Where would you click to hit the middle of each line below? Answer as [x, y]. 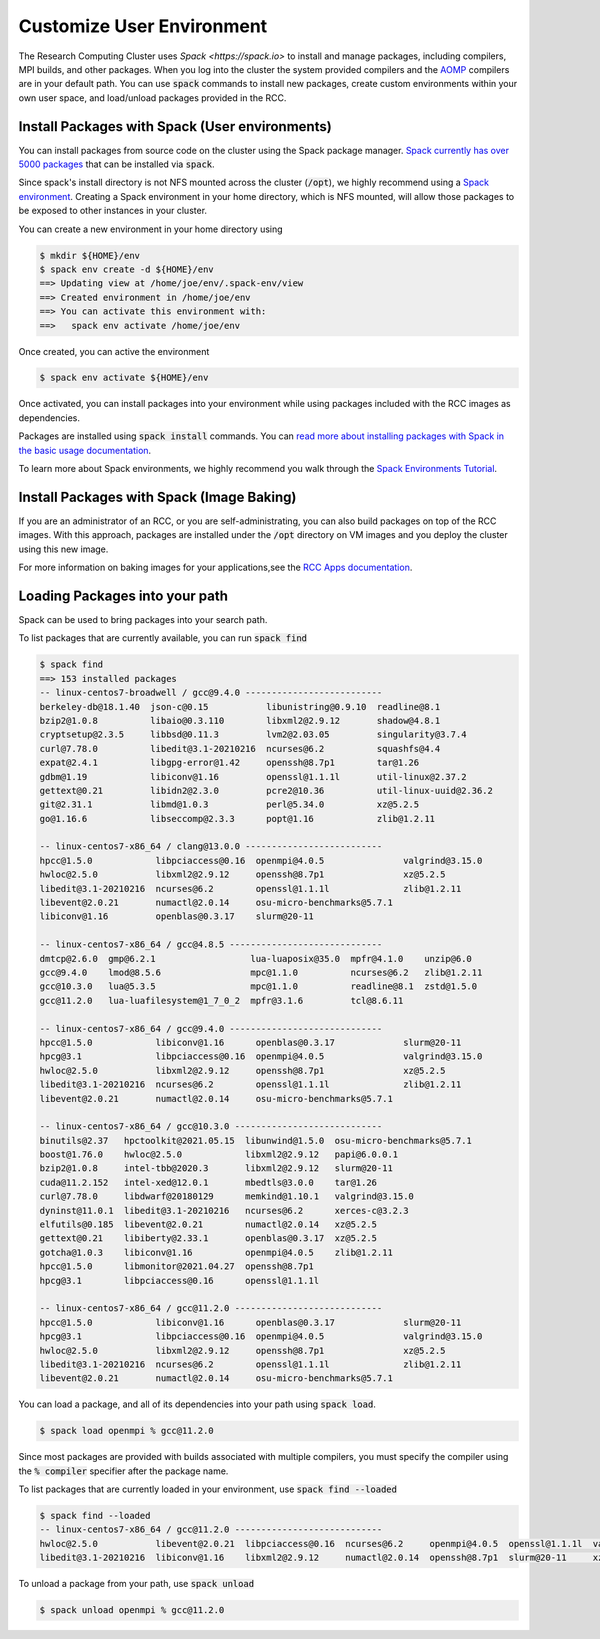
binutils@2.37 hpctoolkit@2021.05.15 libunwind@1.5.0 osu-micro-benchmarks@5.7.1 [255, 1140]
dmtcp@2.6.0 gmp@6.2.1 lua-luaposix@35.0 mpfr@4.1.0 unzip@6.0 [255, 958]
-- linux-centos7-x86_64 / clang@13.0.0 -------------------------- [211, 846]
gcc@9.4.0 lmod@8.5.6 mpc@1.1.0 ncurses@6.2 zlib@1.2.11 [261, 972]
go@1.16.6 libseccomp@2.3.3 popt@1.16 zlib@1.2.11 [237, 818]
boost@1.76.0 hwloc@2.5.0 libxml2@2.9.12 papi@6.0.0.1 [219, 1154]
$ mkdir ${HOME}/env [89, 255]
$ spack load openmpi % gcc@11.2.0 [126, 1431]
